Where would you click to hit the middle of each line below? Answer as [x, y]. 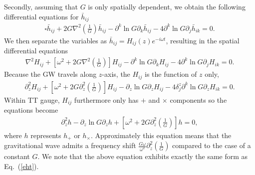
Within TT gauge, [32, 99]
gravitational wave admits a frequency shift [70, 145]
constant [17, 156]
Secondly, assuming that [41, 6]
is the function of [171, 74]
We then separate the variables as [56, 40]
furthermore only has [106, 99]
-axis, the [116, 74]
